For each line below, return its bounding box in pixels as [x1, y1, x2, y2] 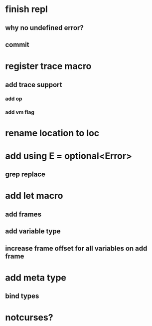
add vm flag [5, 109, 35, 116]
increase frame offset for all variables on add [5, 244, 148, 252]
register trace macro [5, 61, 92, 72]
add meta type [5, 272, 66, 283]
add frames [5, 210, 41, 218]
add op [5, 95, 22, 102]
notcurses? [5, 312, 53, 323]
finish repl [5, 4, 48, 15]
